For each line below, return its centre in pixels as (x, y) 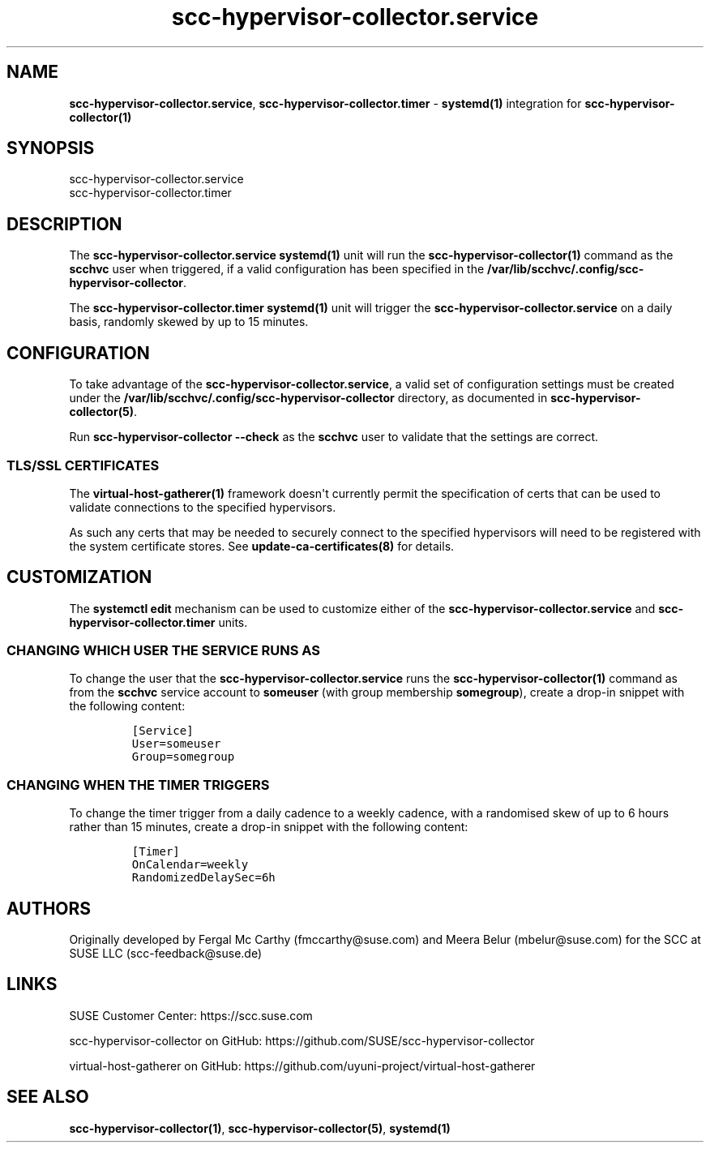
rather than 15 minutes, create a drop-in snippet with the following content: (269, 827)
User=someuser (176, 744)
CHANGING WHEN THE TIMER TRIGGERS (138, 785)
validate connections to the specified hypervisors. (203, 507)
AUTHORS (49, 908)
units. (233, 622)
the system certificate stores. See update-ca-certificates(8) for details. (262, 546)
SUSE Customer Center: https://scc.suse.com (191, 1015)
